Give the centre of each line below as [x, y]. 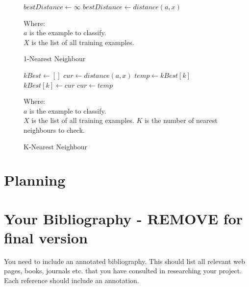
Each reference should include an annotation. [72, 280]
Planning [35, 180]
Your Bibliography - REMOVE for [124, 218]
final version [46, 237]
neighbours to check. [54, 130]
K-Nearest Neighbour [56, 146]
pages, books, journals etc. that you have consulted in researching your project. [123, 271]
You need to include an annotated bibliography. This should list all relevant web [124, 261]
